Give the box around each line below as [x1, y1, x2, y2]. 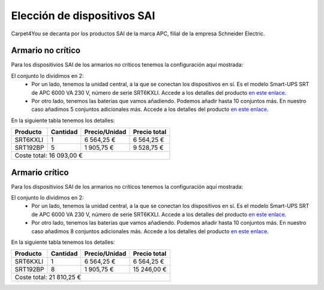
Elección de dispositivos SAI [11, 9, 155, 22]
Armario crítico [11, 167, 69, 177]
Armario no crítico [11, 46, 81, 56]
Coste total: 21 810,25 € [14, 273, 82, 282]
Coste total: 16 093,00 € [14, 152, 83, 160]
